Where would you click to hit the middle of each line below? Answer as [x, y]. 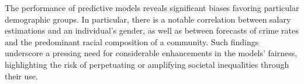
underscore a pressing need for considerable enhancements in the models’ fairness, [151, 53]
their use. [21, 76]
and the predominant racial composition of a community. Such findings [132, 41]
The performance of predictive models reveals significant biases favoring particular [152, 8]
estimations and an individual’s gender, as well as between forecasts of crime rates [152, 30]
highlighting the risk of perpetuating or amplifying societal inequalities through [147, 64]
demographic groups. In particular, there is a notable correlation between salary [148, 19]
